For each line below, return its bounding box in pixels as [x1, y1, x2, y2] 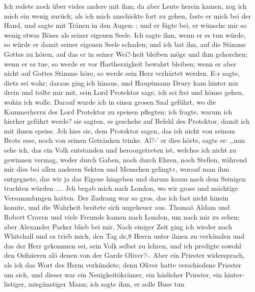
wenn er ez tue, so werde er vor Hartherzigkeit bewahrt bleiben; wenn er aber [4, 58, 237, 68]
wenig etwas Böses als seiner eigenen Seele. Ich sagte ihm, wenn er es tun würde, [4, 29, 246, 40]
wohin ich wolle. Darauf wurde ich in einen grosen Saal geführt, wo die [4, 96, 216, 107]
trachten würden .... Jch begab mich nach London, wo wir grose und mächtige [4, 183, 238, 193]
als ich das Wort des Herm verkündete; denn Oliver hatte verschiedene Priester [4, 260, 241, 270]
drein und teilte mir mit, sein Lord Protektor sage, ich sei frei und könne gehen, [4, 87, 244, 97]
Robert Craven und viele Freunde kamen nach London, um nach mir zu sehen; [4, 212, 240, 222]
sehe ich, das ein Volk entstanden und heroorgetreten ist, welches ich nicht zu [4, 144, 236, 155]
